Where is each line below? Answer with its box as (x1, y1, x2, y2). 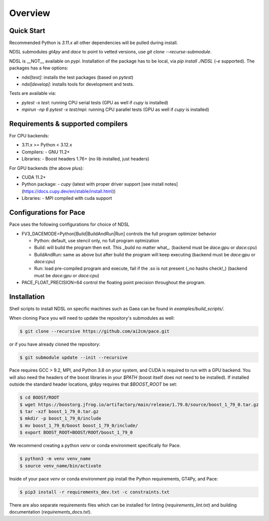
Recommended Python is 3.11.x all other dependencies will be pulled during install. (9, 40, 178, 46)
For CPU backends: (9, 133, 49, 139)
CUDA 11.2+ (21, 174, 46, 180)
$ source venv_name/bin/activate (19, 463, 102, 469)
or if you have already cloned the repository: (9, 341, 101, 347)
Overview (9, 7, 50, 18)
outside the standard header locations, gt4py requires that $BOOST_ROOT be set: (9, 381, 177, 387)
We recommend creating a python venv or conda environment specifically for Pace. (9, 443, 181, 449)
